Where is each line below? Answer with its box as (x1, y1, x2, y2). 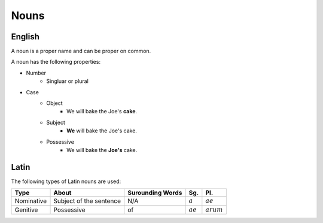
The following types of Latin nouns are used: (11, 178, 121, 185)
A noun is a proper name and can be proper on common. (11, 48, 151, 55)
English (11, 32, 40, 42)
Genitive (14, 206, 38, 214)
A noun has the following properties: (11, 58, 101, 66)
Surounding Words (127, 188, 182, 197)
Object (46, 100, 63, 107)
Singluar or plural (46, 78, 89, 85)
